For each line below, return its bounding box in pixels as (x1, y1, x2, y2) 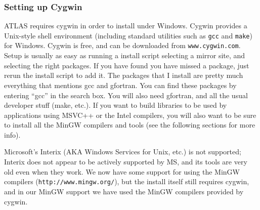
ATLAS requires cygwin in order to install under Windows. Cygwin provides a (4, 20, 247, 31)
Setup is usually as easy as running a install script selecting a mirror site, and (4, 50, 245, 61)
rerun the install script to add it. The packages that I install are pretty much (4, 70, 243, 80)
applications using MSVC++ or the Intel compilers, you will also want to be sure (4, 109, 256, 120)
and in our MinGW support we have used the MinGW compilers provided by (4, 186, 244, 196)
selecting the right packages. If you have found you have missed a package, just (4, 60, 249, 70)
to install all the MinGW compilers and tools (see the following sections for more (4, 119, 255, 130)
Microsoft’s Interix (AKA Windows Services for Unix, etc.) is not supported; (4, 146, 241, 157)
